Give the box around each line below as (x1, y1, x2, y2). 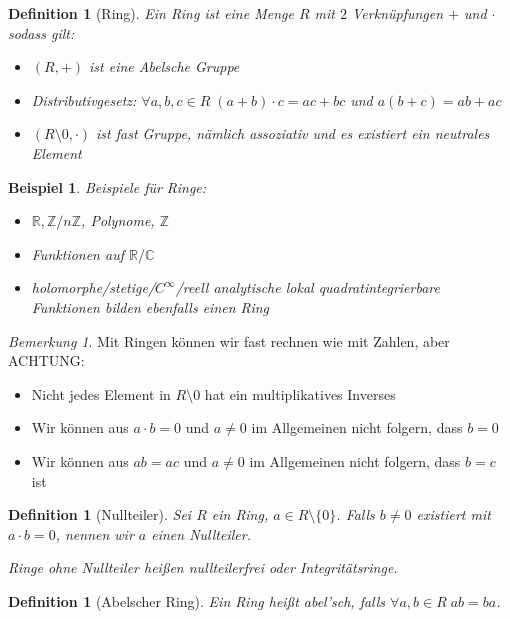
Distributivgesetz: (31, 89, 137, 110)
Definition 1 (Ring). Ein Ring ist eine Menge (8, 3, 294, 23)
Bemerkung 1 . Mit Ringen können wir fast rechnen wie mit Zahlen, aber (8, 330, 450, 351)
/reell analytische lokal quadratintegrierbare (175, 277, 440, 298)
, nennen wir (55, 523, 134, 544)
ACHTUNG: (8, 350, 85, 371)
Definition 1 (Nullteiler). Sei (8, 504, 192, 525)
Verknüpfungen (352, 3, 444, 23)
